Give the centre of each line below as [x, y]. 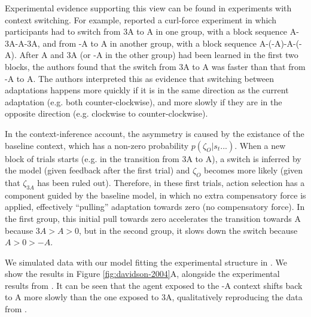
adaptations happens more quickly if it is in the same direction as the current [147, 90]
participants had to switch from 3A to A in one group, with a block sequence [146, 31]
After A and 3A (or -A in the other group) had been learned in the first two [159, 55]
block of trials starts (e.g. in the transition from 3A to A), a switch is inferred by [153, 158]
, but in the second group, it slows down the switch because [188, 230]
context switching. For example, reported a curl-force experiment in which [141, 19]
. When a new [260, 145]
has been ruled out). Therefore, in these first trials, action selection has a [171, 182]
